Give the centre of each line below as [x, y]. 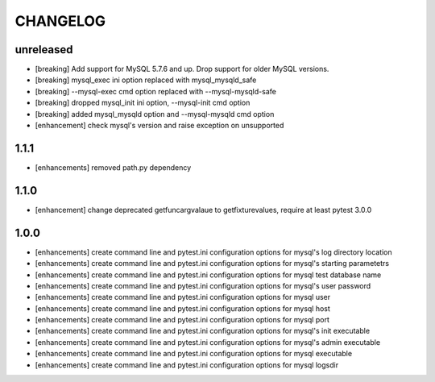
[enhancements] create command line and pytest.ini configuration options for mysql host [182, 308]
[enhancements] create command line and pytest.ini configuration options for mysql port [182, 320]
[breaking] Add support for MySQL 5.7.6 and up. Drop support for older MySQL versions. [182, 69]
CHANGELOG [60, 21]
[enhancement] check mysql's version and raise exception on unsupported [159, 126]
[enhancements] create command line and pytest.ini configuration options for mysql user [183, 297]
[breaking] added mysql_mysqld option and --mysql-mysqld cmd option [155, 114]
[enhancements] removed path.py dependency [113, 167]
